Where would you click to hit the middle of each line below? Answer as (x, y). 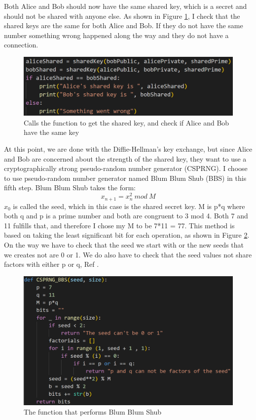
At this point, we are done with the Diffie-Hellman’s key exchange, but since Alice (128, 149)
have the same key (52, 132)
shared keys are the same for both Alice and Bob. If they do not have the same (124, 25)
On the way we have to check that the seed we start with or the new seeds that (124, 244)
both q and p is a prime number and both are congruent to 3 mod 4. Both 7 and (126, 216)
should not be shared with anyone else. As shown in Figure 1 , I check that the (122, 16)
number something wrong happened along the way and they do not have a (116, 35)
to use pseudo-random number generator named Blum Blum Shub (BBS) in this (125, 178)
